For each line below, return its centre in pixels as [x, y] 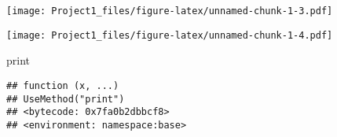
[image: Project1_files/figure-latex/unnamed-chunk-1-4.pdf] [170, 35]
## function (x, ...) [63, 85]
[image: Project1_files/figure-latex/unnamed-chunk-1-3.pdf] [170, 11]
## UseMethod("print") [66, 99]
